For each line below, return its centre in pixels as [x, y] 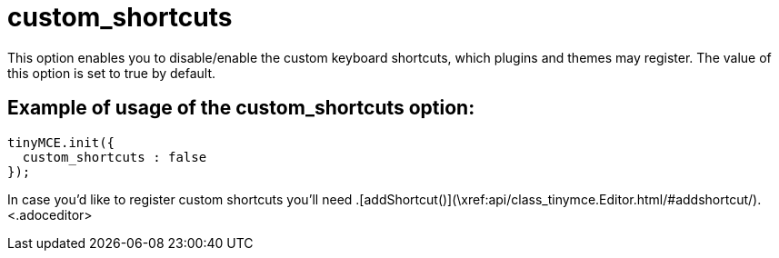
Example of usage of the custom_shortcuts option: [241, 108]
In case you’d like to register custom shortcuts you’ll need [180, 199]
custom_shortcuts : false [115, 157]
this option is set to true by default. [112, 73]
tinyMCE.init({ [61, 142]
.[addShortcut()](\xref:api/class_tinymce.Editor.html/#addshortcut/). [559, 199]
